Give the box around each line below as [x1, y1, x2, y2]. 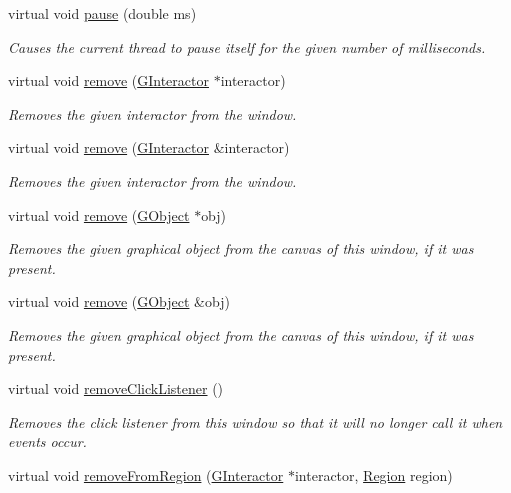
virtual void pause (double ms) [8, 3, 197, 23]
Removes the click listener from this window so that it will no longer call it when [8, 411, 503, 432]
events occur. [8, 431, 87, 452]
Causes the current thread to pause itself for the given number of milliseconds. [8, 36, 486, 57]
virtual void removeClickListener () [8, 378, 224, 399]
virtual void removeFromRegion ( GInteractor [8, 464, 284, 485]
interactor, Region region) [294, 464, 453, 485]
